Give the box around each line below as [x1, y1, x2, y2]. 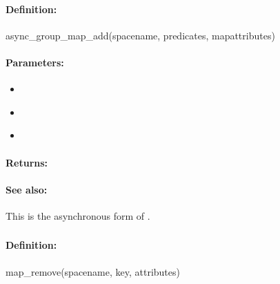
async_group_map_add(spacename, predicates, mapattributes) [6, 28, 275, 42]
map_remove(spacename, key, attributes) [6, 264, 180, 278]
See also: [6, 182, 48, 196]
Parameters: [6, 55, 64, 69]
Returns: [6, 155, 48, 169]
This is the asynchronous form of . [6, 208, 150, 223]
